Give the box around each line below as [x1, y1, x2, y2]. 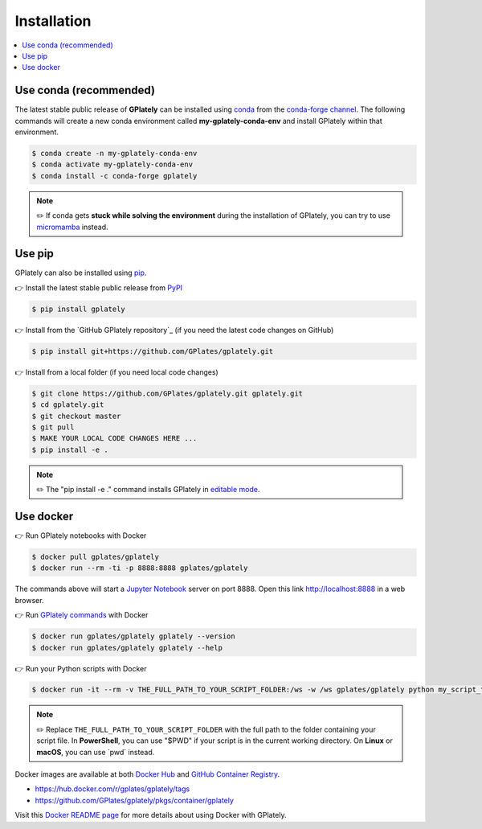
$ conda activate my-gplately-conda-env [31, 160, 193, 169]
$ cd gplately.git [31, 400, 104, 409]
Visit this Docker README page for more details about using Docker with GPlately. [14, 811, 287, 820]
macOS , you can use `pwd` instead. [36, 747, 155, 757]
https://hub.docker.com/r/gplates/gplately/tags [35, 784, 190, 794]
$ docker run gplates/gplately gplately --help [31, 643, 223, 652]
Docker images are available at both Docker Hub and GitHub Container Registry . [14, 769, 280, 779]
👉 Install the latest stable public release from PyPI [14, 282, 183, 293]
